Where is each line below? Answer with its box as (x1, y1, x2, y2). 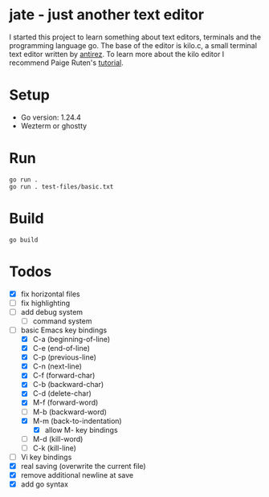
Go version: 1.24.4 (20, 112, 81, 122)
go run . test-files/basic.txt (9, 182, 114, 190)
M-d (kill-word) (32, 434, 84, 443)
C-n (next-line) (32, 361, 83, 371)
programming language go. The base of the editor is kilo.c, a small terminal (9, 40, 258, 50)
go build (9, 235, 39, 244)
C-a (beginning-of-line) (32, 335, 111, 344)
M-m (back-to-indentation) (32, 416, 123, 426)
